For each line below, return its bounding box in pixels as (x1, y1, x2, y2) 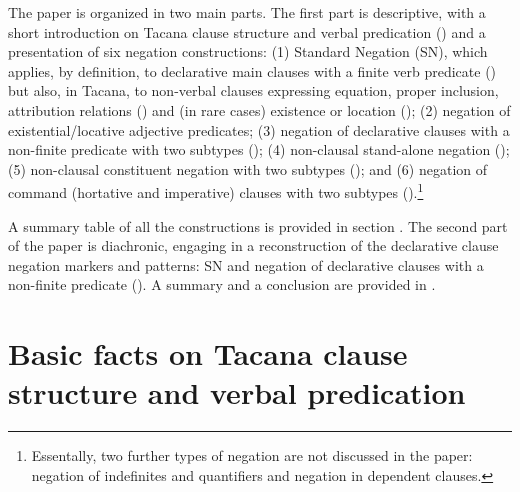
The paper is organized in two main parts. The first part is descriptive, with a (8, 2, 486, 22)
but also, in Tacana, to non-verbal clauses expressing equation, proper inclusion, (8, 80, 499, 101)
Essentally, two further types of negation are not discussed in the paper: (31, 445, 473, 466)
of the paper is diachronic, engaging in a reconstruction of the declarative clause (8, 235, 499, 256)
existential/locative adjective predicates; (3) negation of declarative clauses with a (8, 119, 510, 140)
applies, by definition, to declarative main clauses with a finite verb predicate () (8, 60, 497, 81)
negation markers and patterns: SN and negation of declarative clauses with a (8, 254, 484, 275)
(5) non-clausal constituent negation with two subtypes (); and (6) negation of (8, 158, 488, 179)
